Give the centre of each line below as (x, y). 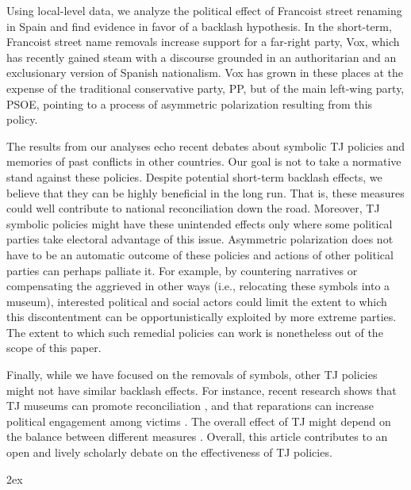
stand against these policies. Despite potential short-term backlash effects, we (194, 176)
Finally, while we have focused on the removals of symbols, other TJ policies (192, 375)
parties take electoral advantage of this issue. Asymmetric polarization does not (200, 239)
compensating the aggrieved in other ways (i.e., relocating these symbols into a (198, 286)
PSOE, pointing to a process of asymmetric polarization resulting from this (190, 103)
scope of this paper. (54, 348)
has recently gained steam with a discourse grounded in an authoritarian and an (202, 57)
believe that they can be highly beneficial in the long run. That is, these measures (205, 192)
